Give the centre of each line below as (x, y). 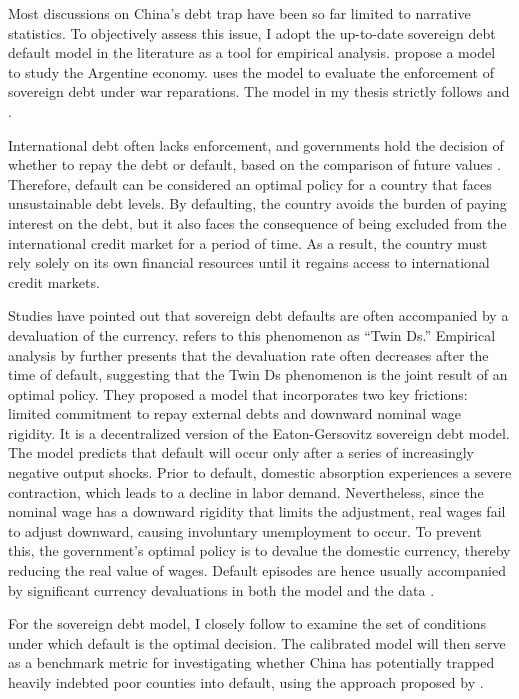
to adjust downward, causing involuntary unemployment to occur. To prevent (245, 530)
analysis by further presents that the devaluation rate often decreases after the (248, 354)
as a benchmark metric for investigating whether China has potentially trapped (251, 662)
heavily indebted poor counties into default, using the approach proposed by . (246, 682)
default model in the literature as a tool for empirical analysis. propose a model (252, 52)
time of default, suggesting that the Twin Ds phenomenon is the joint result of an (258, 374)
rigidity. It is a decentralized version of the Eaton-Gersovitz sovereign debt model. (259, 432)
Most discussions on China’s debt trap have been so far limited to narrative (239, 13)
